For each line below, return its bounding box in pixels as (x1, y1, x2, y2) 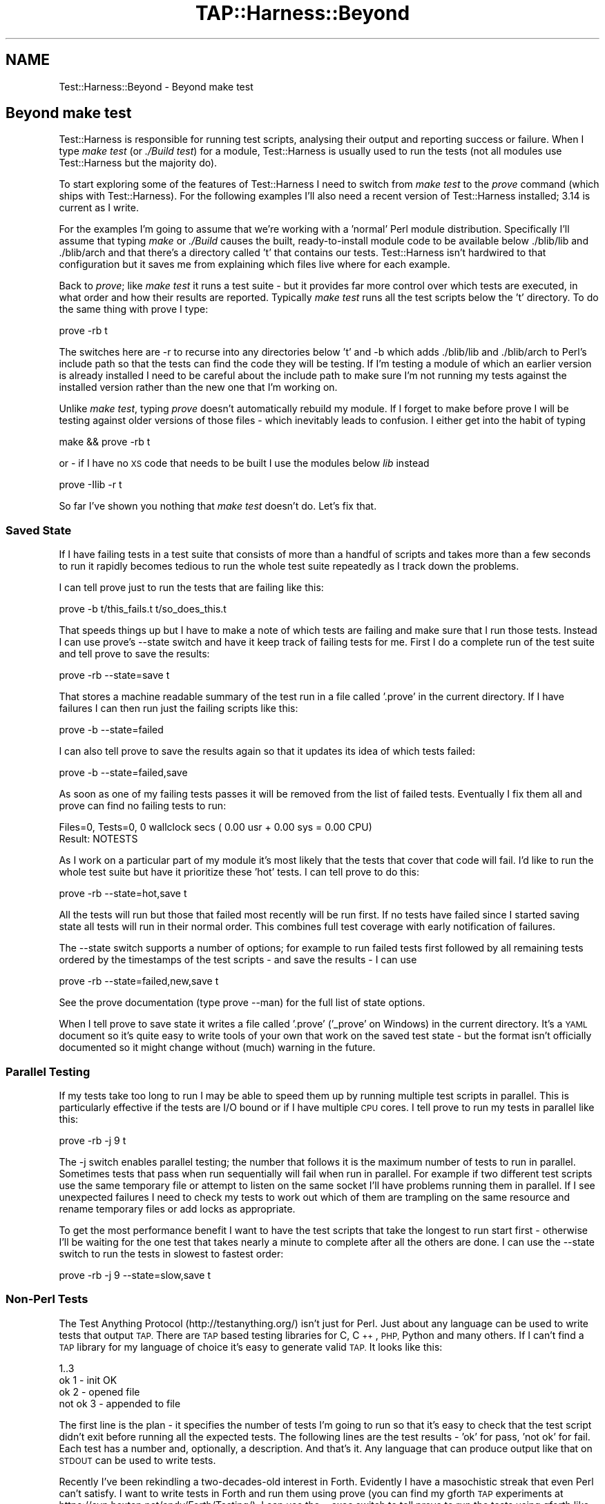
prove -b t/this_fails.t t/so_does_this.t (59, 603, 227, 615)
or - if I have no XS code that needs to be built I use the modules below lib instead (59, 457, 430, 470)
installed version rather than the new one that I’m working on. (59, 381, 338, 394)
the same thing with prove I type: (59, 303, 209, 316)
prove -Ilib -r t (59, 479, 122, 491)
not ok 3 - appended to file (59, 1397, 181, 1409)
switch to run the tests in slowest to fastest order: (59, 1247, 284, 1260)
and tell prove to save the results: (59, 648, 210, 660)
